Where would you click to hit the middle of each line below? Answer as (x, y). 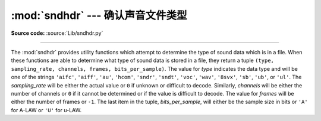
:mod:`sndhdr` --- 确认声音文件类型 (99, 15)
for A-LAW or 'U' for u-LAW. (46, 110)
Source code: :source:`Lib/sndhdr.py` (57, 33)
